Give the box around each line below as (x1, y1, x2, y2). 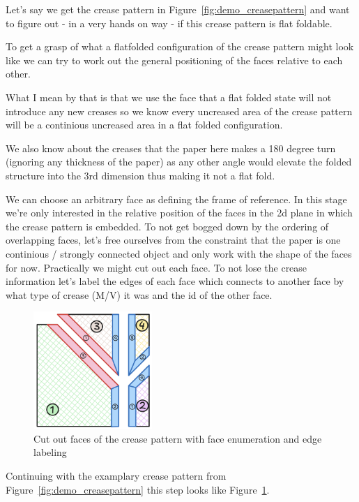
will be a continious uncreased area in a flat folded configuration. (6, 117, 283, 132)
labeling (33, 445, 67, 459)
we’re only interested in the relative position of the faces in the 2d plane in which (6, 205, 353, 220)
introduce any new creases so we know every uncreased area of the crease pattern (6, 103, 353, 118)
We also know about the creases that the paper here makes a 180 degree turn (6, 140, 336, 155)
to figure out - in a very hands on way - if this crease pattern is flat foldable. (6, 15, 333, 30)
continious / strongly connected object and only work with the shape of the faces (6, 246, 352, 260)
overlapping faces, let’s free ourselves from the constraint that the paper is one (6, 232, 341, 247)
